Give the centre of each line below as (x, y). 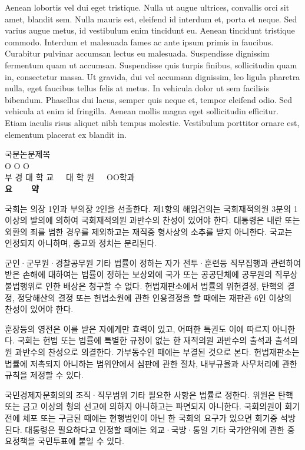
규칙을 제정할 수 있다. (44, 375)
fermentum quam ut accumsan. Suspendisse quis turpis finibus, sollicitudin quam (151, 64)
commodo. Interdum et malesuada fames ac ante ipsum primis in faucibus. (139, 42)
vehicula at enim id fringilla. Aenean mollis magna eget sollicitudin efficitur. (142, 111)
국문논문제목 (28, 154)
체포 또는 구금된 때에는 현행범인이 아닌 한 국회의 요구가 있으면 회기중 (150, 418)
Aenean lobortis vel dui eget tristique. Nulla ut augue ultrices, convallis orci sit (147, 7)
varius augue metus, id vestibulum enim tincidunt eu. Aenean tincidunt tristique (150, 30)
